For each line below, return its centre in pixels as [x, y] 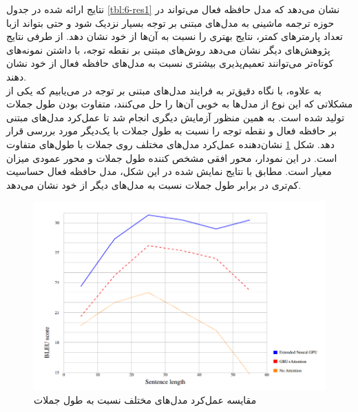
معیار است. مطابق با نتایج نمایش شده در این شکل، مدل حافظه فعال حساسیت [169, 171]
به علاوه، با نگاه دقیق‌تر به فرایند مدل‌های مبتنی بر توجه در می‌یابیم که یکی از [164, 90]
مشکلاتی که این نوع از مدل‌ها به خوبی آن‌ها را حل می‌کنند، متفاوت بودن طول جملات [180, 104]
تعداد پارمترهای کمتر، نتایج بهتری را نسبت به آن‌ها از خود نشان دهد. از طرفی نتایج [175, 36]
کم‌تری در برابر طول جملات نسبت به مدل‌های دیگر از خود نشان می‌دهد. [154, 184]
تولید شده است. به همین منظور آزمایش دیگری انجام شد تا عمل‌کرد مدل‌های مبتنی [176, 117]
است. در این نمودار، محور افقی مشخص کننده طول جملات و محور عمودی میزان [172, 157]
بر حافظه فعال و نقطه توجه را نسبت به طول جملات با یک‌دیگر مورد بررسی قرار [172, 131]
